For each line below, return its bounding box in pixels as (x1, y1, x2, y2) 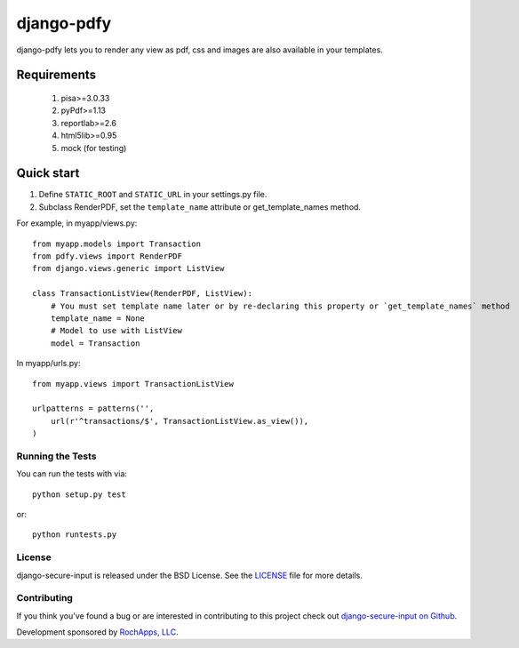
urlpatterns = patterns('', (32, 404, 155, 413)
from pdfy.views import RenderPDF (32, 251, 182, 261)
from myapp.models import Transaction (32, 238, 202, 249)
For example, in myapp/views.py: (16, 218, 138, 228)
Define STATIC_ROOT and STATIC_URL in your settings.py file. (38, 189, 267, 200)
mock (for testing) (60, 142, 127, 153)
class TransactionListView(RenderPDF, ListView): (32, 289, 253, 299)
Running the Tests (16, 450, 97, 462)
